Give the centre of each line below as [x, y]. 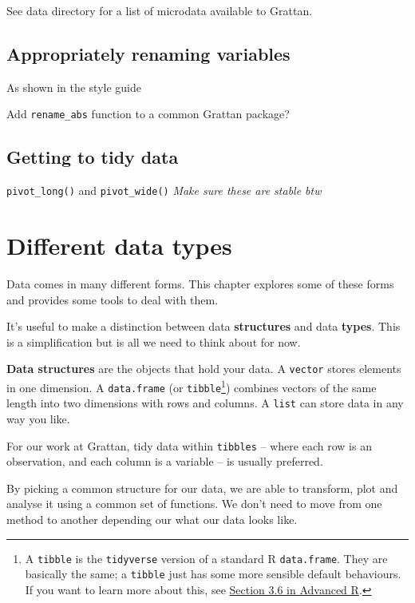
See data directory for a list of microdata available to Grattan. [160, 10]
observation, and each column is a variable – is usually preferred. [165, 461]
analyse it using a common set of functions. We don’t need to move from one [194, 504]
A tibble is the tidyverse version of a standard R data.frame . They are [206, 558]
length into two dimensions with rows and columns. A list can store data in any [205, 403]
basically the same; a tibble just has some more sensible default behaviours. [213, 574]
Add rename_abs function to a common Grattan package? [148, 114]
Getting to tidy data [93, 157]
